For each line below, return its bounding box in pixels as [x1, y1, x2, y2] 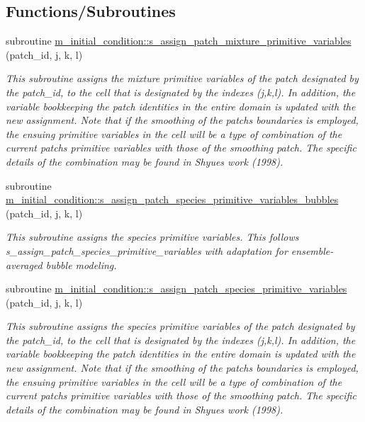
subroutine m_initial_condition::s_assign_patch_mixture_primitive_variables [6, 33, 352, 48]
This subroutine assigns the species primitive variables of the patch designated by [6, 319, 355, 333]
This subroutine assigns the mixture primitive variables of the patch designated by [6, 71, 359, 86]
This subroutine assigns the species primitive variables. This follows [6, 229, 299, 244]
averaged [6, 257, 43, 272]
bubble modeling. [45, 257, 117, 272]
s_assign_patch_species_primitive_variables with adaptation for [6, 243, 288, 258]
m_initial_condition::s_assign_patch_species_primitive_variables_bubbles [6, 192, 339, 207]
